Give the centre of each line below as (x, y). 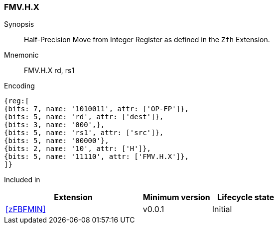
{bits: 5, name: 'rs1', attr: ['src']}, (84, 133)
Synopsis (19, 24)
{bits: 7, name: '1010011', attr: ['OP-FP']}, (96, 109)
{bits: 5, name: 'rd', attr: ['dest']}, (84, 117)
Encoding (19, 86)
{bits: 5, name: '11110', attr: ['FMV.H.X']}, (96, 157)
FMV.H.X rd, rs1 (49, 71)
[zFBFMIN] (26, 209)
